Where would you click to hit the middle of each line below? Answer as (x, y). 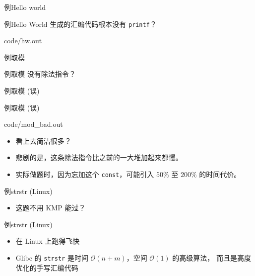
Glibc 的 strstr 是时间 (52, 258)
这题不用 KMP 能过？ (51, 208)
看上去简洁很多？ (43, 140)
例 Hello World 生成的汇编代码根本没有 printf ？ (80, 24)
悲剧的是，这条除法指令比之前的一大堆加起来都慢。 (99, 157)
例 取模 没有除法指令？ (40, 74)
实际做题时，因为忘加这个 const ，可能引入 (85, 174)
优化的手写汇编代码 (47, 267)
